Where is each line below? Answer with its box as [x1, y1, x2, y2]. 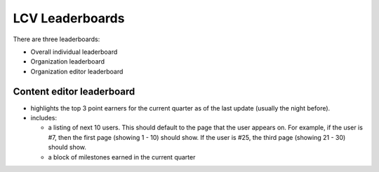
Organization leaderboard [30, 57, 105, 66]
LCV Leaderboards [13, 10, 125, 26]
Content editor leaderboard [13, 85, 135, 97]
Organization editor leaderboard [30, 67, 124, 76]
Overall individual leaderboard [30, 48, 118, 56]
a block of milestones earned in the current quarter [48, 152, 196, 161]
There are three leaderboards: [13, 35, 100, 43]
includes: [30, 114, 58, 122]
